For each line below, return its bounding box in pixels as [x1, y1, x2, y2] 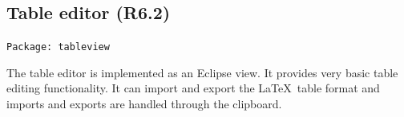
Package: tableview [6, 41, 110, 53]
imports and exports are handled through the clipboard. [6, 96, 282, 112]
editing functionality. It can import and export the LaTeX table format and [6, 80, 380, 96]
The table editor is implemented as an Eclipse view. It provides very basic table [6, 64, 398, 80]
